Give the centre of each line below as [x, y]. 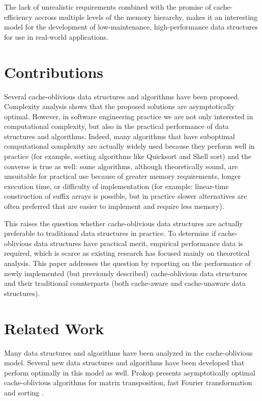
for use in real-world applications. [56, 36]
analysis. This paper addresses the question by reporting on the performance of [127, 263]
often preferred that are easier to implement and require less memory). [114, 206]
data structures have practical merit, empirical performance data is [138, 243]
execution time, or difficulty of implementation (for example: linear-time [117, 186]
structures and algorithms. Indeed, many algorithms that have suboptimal [120, 136]
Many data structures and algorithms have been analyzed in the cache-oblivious [128, 352]
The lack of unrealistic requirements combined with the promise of [108, 7]
